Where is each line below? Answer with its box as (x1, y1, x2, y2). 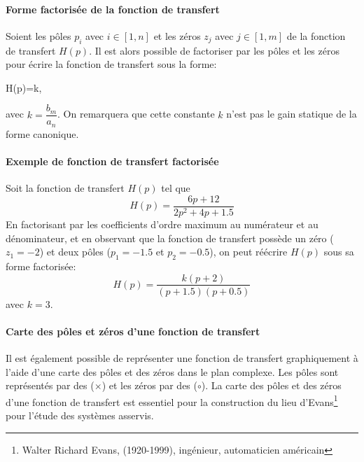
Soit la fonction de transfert (6, 181, 125, 195)
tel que (161, 181, 190, 195)
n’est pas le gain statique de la (226, 106, 357, 121)
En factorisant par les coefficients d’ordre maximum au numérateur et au (6, 216, 318, 231)
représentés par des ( (6, 378, 94, 393)
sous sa (323, 244, 354, 259)
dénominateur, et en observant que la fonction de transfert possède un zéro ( (6, 230, 334, 245)
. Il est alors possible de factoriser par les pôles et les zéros (89, 43, 339, 57)
